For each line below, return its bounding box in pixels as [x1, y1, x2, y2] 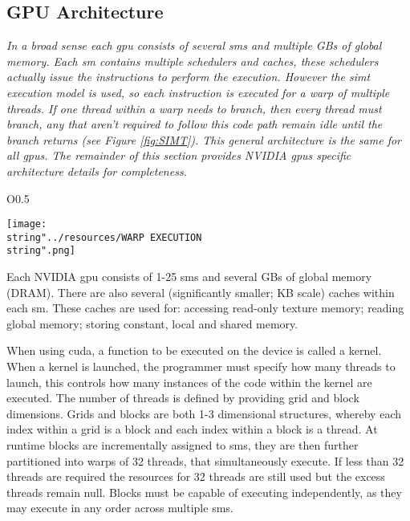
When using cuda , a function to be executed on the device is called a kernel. [6, 342, 382, 359]
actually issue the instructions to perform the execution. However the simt [6, 68, 371, 85]
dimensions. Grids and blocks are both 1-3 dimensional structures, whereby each [6, 405, 401, 421]
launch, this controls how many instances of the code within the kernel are [6, 373, 372, 390]
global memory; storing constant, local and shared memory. [6, 315, 298, 332]
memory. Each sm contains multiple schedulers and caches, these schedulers [6, 52, 379, 69]
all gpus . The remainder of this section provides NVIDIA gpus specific [6, 147, 351, 164]
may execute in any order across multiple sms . [6, 499, 233, 516]
